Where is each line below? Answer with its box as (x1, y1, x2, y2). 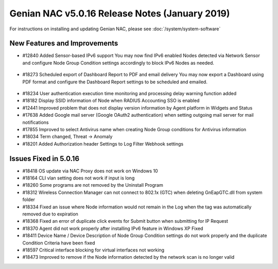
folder (22, 196, 36, 203)
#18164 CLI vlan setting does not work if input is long (22, 175, 135, 181)
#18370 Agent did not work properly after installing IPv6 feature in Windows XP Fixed (22, 225, 203, 231)
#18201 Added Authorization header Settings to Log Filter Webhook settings (22, 140, 184, 147)
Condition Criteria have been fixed (22, 240, 95, 246)
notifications (22, 119, 49, 125)
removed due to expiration (22, 211, 78, 217)
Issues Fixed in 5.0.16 (9, 154, 80, 163)
